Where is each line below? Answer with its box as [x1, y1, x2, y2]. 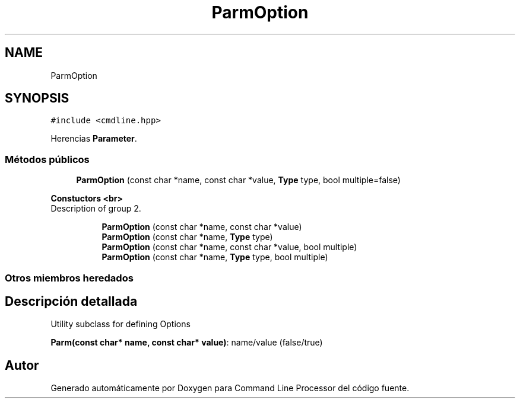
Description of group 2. [50, 203, 141, 214]
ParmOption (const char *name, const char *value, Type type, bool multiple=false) [76, 175, 401, 185]
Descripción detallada [5, 293, 138, 309]
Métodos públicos [5, 153, 90, 165]
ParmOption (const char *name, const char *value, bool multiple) [102, 242, 357, 252]
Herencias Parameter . [50, 133, 137, 144]
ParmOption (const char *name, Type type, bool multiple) [102, 252, 328, 263]
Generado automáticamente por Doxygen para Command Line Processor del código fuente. [50, 383, 410, 394]
